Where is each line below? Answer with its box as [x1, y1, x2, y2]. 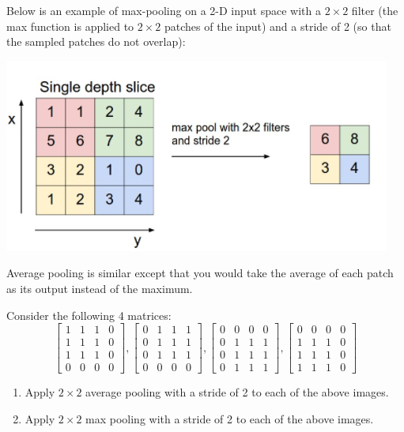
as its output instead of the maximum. [6, 280, 193, 296]
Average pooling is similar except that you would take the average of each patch [6, 265, 394, 281]
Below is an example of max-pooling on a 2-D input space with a [6, 2, 321, 18]
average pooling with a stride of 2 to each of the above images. [85, 384, 389, 400]
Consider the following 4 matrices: [6, 306, 172, 323]
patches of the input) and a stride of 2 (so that [164, 17, 391, 34]
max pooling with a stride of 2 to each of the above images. [85, 410, 374, 426]
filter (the [351, 2, 398, 18]
